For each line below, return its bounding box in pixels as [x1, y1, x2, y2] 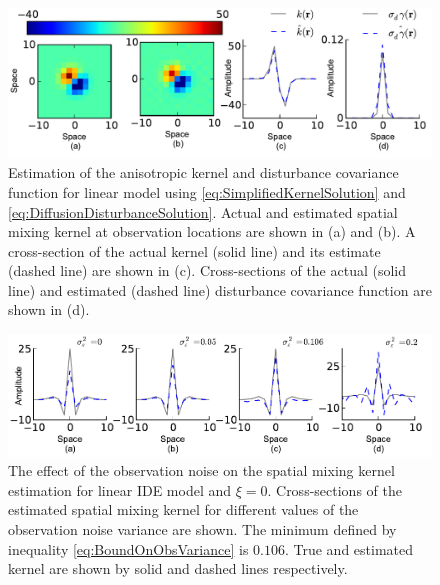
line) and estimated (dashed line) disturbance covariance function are [8, 279, 432, 300]
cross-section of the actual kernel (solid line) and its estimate [8, 240, 381, 261]
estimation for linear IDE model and [8, 479, 232, 500]
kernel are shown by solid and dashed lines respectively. [8, 558, 348, 579]
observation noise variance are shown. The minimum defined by [8, 519, 397, 540]
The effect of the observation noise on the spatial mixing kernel [8, 460, 395, 481]
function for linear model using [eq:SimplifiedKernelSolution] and [8, 181, 406, 202]
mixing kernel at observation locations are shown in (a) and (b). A [8, 221, 416, 242]
